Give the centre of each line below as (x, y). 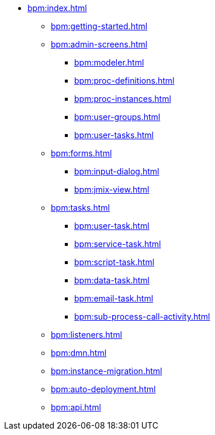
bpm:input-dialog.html (117, 171)
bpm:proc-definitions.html (124, 81)
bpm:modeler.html (109, 62)
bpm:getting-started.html (99, 26)
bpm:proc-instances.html (123, 99)
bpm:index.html (57, 8)
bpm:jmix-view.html (112, 189)
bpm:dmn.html (79, 353)
